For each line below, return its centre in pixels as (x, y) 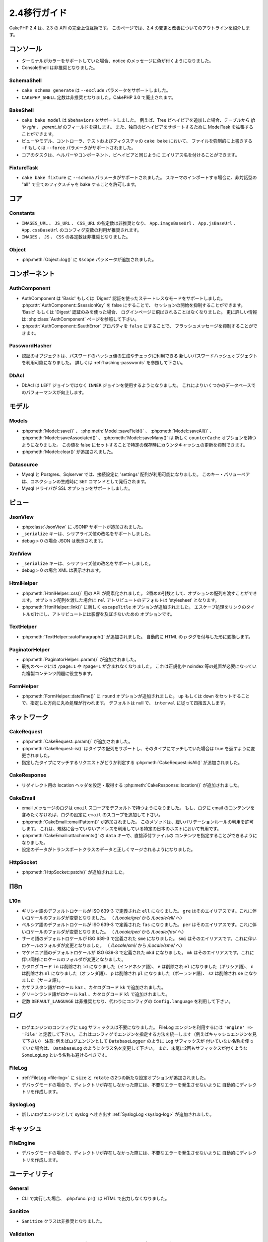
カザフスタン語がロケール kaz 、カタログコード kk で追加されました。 (94, 987)
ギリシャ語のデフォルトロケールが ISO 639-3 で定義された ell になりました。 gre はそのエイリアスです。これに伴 (139, 911)
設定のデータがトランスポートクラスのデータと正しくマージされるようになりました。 (108, 850)
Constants (22, 213)
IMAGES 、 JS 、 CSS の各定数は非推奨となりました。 (76, 237)
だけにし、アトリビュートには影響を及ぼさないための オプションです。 (102, 614)
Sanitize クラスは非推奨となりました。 (63, 1221)
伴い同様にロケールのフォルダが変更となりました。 (74, 959)
